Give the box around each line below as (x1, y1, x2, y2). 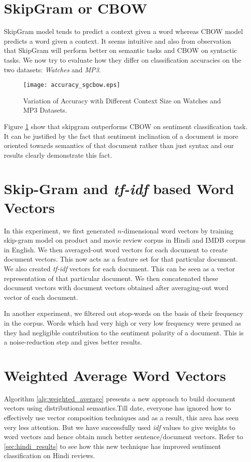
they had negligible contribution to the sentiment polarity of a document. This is (4, 327, 244, 337)
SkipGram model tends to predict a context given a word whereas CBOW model (4, 26, 243, 36)
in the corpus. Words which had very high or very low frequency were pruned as (4, 317, 241, 328)
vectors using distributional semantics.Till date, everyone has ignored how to (4, 403, 231, 413)
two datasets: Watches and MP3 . (4, 64, 101, 74)
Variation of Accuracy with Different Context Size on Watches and (23, 95, 221, 105)
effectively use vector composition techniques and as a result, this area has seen (4, 412, 239, 423)
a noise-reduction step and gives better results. (4, 337, 142, 347)
